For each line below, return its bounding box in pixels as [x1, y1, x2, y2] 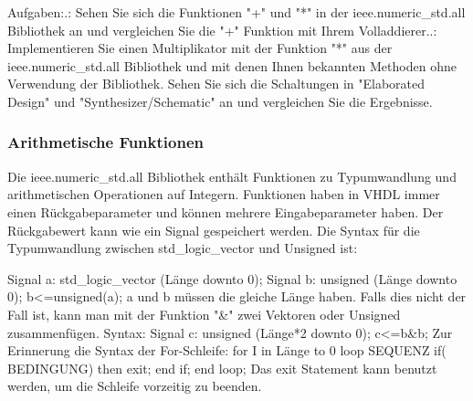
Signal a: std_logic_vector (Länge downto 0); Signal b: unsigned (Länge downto [7, 269, 457, 288]
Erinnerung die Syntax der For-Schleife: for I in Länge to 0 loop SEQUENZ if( [7, 341, 447, 360]
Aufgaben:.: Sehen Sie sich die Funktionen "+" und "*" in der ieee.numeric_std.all [7, 3, 466, 21]
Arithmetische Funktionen [7, 131, 204, 153]
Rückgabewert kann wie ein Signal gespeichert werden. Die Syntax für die [7, 220, 420, 239]
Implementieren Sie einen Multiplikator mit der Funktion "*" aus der [7, 38, 393, 58]
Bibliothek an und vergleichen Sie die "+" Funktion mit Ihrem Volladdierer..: [7, 20, 437, 39]
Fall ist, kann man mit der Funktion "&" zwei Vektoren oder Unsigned [7, 304, 401, 323]
